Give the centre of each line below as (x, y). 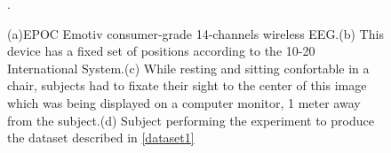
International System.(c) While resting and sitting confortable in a (188, 68)
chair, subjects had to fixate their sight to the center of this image (187, 85)
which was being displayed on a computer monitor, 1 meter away (184, 102)
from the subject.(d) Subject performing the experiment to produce (191, 120)
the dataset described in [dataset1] (101, 138)
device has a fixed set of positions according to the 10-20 (161, 51)
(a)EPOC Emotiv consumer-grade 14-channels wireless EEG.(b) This (195, 33)
